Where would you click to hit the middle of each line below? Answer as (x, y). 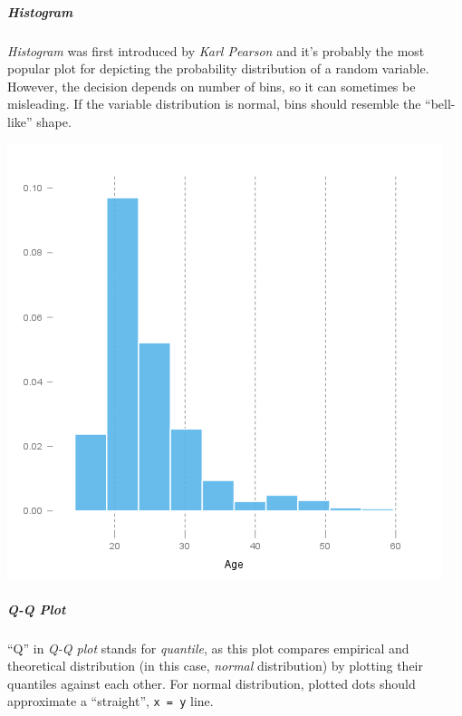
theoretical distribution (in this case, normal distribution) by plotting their (215, 666)
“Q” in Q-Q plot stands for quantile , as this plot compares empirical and (208, 648)
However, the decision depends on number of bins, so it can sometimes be (212, 86)
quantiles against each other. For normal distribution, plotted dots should (212, 683)
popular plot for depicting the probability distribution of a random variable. (218, 68)
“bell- (440, 104)
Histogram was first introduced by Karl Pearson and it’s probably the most (216, 50)
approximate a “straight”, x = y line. (111, 701)
